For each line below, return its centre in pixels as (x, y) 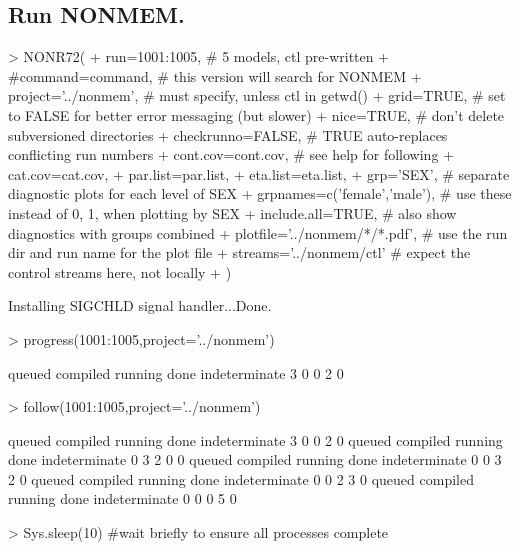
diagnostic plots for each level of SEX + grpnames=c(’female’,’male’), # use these (260, 193)
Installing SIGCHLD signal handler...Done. (140, 305)
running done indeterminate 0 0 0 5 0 (122, 498)
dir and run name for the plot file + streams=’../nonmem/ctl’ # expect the (239, 252)
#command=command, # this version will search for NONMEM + (215, 75)
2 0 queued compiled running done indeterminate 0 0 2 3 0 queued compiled (241, 478)
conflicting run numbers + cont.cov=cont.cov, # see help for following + (231, 154)
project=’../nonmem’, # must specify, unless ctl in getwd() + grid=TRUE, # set (257, 95)
